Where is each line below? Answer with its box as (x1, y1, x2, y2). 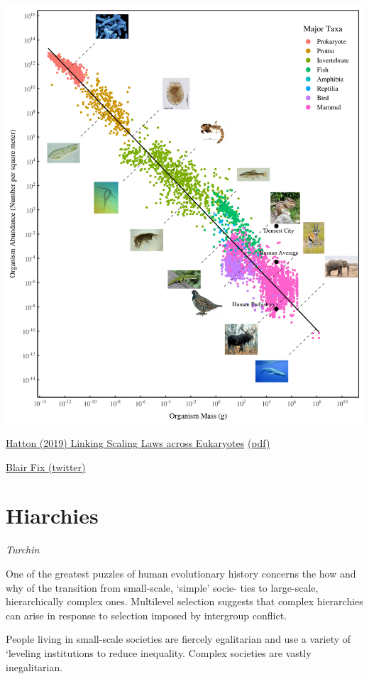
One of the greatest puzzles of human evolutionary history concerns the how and (6, 565, 356, 580)
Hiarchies (6, 501, 99, 530)
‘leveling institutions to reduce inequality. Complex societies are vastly (6, 645, 312, 660)
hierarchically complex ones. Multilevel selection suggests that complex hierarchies (6, 594, 363, 609)
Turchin (6, 542, 40, 557)
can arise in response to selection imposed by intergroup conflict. (6, 607, 287, 622)
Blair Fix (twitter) (6, 459, 86, 474)
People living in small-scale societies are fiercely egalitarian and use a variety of (6, 631, 351, 646)
